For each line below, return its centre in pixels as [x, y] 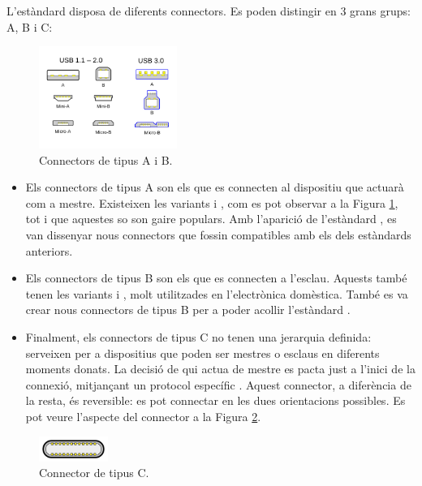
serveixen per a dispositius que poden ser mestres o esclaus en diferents [202, 353]
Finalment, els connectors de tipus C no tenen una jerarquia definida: [198, 336]
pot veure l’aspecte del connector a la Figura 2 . [143, 416]
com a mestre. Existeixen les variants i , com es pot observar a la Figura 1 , [212, 202]
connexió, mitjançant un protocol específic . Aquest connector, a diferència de [218, 384]
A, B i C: [30, 26]
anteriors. [49, 250]
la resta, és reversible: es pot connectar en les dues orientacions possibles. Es [215, 400]
